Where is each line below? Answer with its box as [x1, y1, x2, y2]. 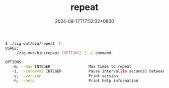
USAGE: [5, 46, 19, 51]
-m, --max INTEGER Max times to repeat [12, 64, 132, 69]
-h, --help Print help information [12, 78, 138, 83]
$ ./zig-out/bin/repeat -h [5, 41, 62, 46]
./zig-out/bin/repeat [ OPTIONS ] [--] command [14, 50, 112, 55]
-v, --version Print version [12, 73, 118, 79]
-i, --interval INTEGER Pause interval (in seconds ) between [12, 69, 165, 74]
